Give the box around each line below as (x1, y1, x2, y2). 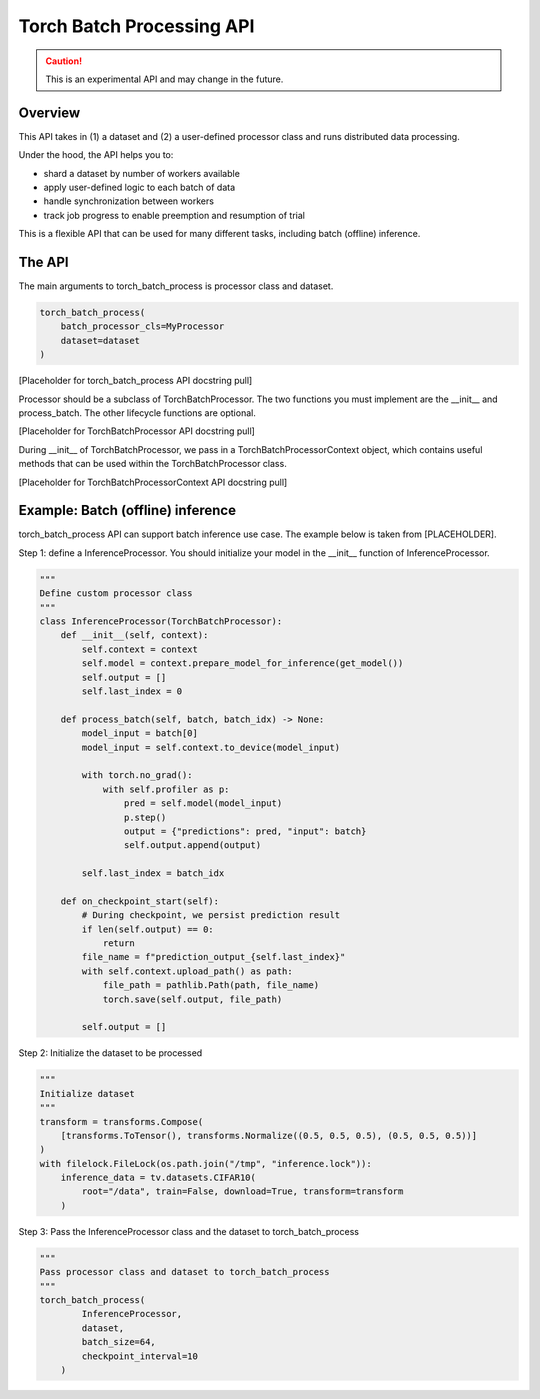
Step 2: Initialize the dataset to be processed (18, 1047, 203, 1059)
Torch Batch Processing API (18, 15, 255, 37)
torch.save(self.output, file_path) (102, 993, 283, 1005)
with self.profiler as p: (102, 783, 230, 795)
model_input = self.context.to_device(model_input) (81, 741, 341, 753)
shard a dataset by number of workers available (43, 167, 240, 179)
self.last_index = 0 (81, 685, 183, 697)
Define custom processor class (39, 588, 194, 599)
